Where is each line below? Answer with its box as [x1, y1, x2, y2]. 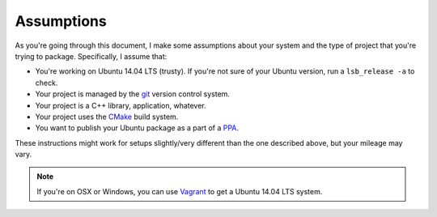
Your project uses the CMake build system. [35, 112, 179, 121]
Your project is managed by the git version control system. [35, 89, 231, 99]
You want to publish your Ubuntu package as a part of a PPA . [35, 123, 239, 133]
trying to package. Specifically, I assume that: [15, 51, 168, 61]
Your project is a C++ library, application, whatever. [35, 100, 206, 110]
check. [35, 78, 58, 87]
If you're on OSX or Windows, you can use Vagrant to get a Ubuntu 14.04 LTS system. [36, 186, 323, 196]
